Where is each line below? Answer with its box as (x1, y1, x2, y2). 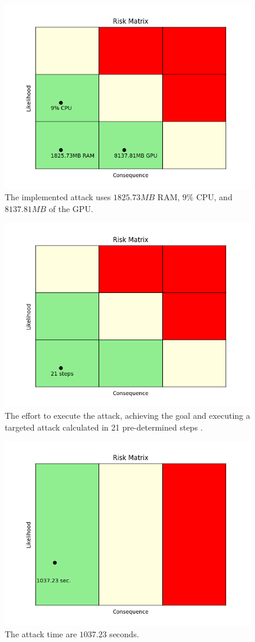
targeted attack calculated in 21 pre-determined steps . (5, 421, 203, 433)
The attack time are (5, 627, 77, 640)
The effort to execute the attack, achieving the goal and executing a (5, 409, 250, 421)
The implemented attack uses (5, 191, 111, 203)
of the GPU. (48, 202, 93, 214)
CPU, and (196, 191, 233, 203)
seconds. (109, 627, 139, 640)
